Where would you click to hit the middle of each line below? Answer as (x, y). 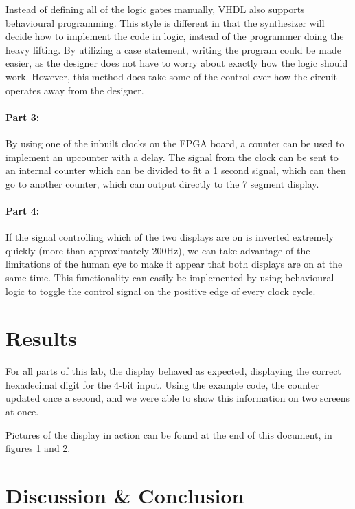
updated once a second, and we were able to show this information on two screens (177, 398)
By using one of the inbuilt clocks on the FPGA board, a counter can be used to (175, 143)
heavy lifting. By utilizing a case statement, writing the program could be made (173, 49)
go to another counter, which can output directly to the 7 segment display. (162, 183)
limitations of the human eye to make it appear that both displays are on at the (174, 264)
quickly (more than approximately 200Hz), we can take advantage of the (158, 250)
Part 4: (23, 210)
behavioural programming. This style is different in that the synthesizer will (165, 22)
